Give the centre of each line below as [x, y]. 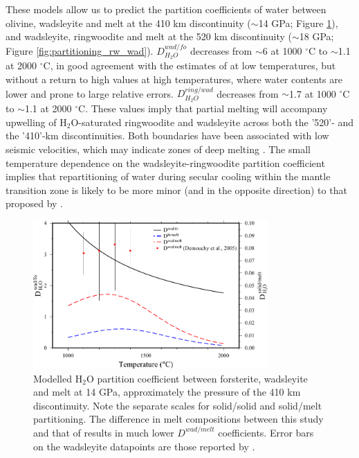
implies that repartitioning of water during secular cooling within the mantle [168, 176]
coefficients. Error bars [266, 432]
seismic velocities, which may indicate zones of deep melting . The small [158, 149]
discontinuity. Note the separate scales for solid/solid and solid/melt [178, 405]
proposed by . [34, 203]
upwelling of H [36, 122]
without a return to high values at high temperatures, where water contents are [174, 79]
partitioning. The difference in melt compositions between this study [178, 419]
